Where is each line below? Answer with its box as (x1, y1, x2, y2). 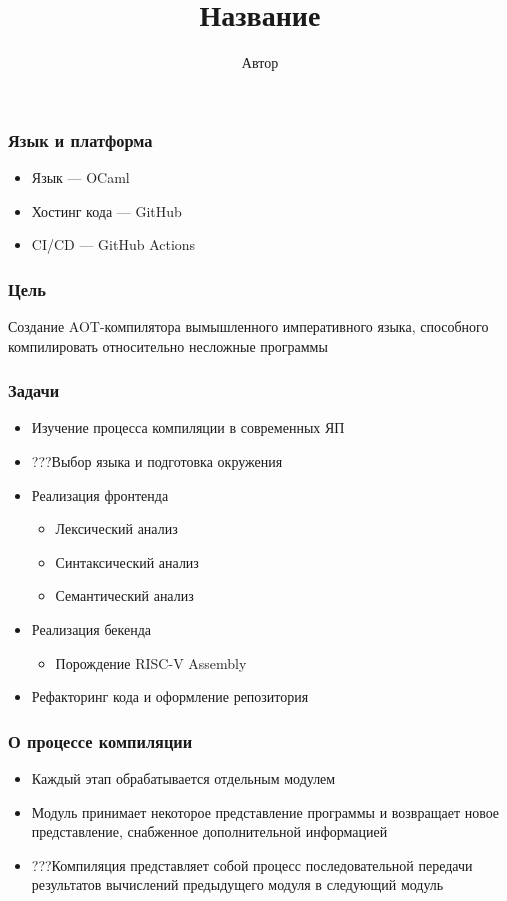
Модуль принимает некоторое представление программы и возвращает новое (31, 801, 500, 822)
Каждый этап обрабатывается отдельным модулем (31, 767, 336, 788)
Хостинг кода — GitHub (31, 200, 182, 221)
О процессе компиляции (8, 728, 193, 753)
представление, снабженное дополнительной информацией (31, 821, 388, 842)
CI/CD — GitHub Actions (31, 234, 196, 255)
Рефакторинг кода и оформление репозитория (31, 686, 309, 707)
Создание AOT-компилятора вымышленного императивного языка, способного (8, 316, 489, 337)
